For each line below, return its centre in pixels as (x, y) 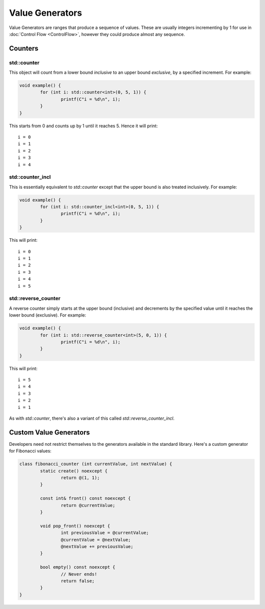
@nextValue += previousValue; (97, 546)
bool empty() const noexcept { (78, 567)
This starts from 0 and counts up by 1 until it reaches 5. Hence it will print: (83, 126)
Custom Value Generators (50, 432)
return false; (78, 581)
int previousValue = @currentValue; (105, 533)
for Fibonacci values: (30, 451)
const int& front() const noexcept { (85, 498)
